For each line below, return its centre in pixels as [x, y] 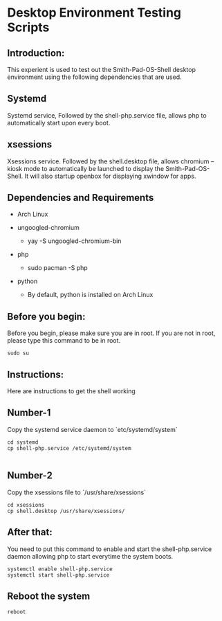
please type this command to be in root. [64, 341]
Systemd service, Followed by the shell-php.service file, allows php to [107, 115]
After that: [30, 532]
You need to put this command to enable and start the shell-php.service [110, 549]
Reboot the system [49, 596]
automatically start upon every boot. [59, 123]
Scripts [28, 27]
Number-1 [29, 413]
